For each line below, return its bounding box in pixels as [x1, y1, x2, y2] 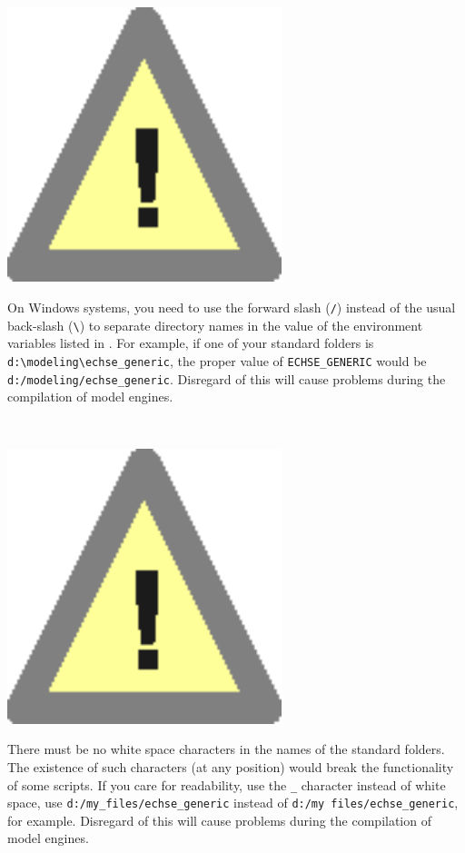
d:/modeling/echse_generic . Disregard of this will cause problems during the [7, 369, 446, 388]
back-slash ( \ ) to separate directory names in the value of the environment [7, 315, 423, 334]
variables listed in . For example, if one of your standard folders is [7, 333, 374, 352]
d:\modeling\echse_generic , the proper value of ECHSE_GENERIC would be [7, 351, 427, 370]
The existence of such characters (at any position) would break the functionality [7, 757, 454, 776]
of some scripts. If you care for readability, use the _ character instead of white [7, 775, 446, 794]
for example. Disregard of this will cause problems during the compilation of [7, 810, 431, 829]
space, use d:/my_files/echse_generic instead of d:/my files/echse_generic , [7, 793, 459, 812]
